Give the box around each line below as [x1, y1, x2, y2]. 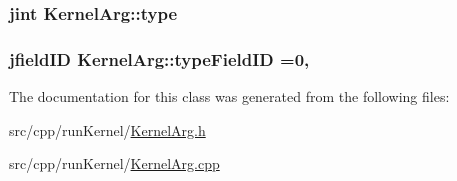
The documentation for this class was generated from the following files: [9, 86, 450, 107]
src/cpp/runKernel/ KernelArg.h [9, 119, 206, 140]
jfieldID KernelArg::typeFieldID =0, [9, 46, 310, 71]
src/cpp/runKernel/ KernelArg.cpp [9, 153, 220, 174]
